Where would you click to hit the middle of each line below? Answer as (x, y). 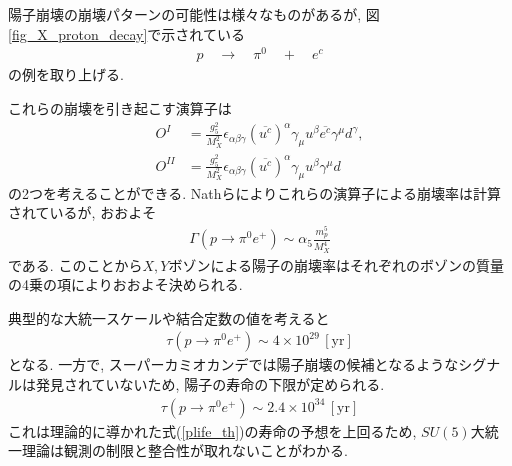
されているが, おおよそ (82, 212)
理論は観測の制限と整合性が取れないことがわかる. (184, 450)
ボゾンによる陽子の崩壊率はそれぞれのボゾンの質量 (336, 264)
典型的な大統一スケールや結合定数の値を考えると (169, 317)
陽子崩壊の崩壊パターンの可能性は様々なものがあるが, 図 (194, 14)
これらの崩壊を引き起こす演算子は (120, 107)
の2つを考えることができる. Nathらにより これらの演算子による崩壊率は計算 (254, 192)
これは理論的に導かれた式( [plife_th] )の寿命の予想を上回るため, (212, 430)
